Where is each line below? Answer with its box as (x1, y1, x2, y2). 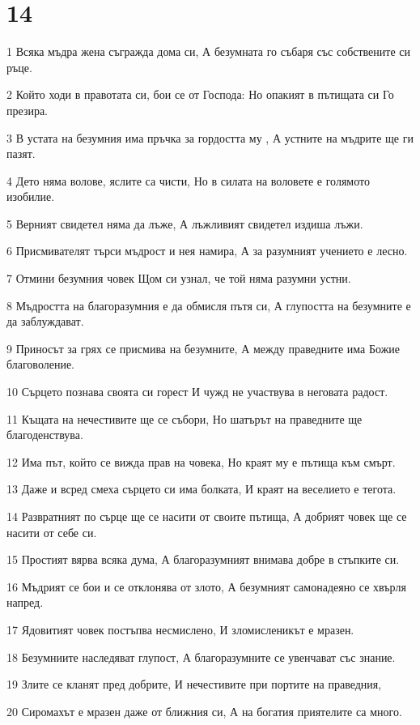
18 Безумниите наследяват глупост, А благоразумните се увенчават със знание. (6, 648, 396, 665)
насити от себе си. (6, 523, 97, 540)
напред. (6, 594, 44, 611)
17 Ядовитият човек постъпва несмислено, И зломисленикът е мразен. (6, 621, 354, 638)
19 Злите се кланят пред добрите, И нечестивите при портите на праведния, (6, 676, 382, 693)
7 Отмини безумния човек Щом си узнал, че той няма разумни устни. (6, 270, 351, 287)
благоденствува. (6, 426, 83, 443)
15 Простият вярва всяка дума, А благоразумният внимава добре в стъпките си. (6, 551, 400, 568)
